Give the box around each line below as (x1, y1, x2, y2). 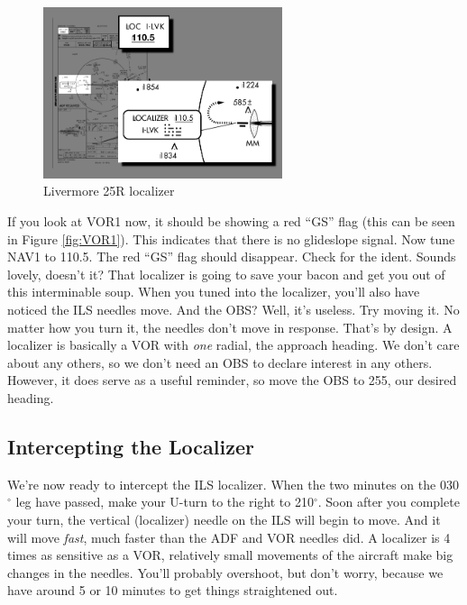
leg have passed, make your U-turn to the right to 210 (15, 492, 314, 511)
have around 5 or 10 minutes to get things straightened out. (7, 581, 338, 600)
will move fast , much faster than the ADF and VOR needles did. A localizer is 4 (7, 527, 451, 546)
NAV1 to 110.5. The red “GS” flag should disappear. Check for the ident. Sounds (7, 247, 456, 266)
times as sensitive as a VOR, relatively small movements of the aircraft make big (7, 545, 453, 564)
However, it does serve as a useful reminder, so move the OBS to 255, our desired (7, 371, 457, 390)
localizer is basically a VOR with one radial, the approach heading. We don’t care (7, 335, 460, 354)
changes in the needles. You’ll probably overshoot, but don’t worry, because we (7, 563, 444, 582)
